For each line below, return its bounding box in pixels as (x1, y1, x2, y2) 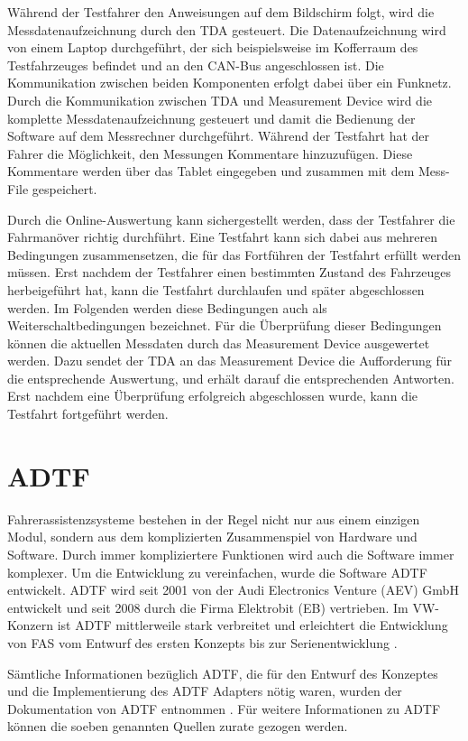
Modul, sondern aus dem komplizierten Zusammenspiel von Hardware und (7, 527, 418, 546)
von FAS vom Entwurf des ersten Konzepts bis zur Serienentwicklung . (7, 633, 398, 652)
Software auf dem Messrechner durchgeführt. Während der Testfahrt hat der (7, 126, 430, 145)
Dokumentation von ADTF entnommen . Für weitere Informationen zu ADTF (7, 699, 441, 718)
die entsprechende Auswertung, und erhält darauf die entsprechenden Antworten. (7, 368, 454, 387)
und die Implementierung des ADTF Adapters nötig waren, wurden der (7, 681, 402, 700)
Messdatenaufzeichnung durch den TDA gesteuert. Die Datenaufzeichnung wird (7, 20, 446, 39)
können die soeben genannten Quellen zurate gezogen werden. (7, 717, 348, 736)
